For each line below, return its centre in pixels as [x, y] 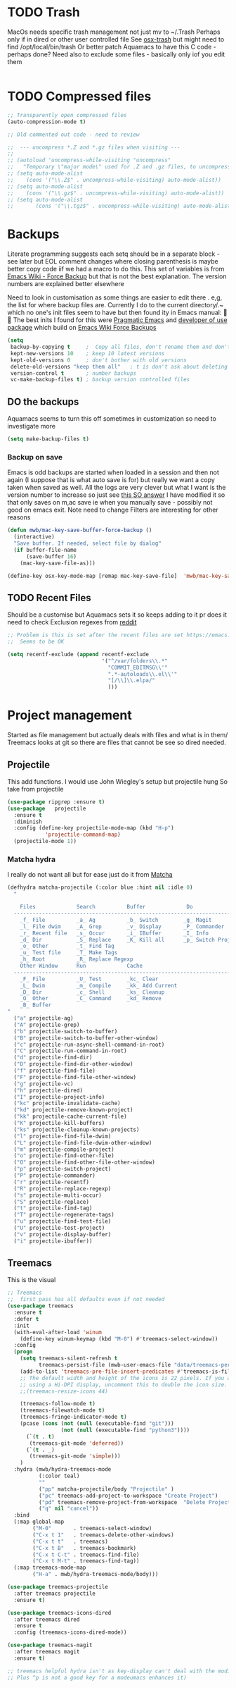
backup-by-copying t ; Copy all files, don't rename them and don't [120, 347]
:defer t [26, 1319]
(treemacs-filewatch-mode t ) [63, 1410]
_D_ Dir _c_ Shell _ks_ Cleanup [92, 992]
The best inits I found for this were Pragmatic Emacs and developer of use [120, 320]
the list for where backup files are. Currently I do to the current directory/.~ [116, 305]
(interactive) [34, 537]
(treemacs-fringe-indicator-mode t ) [74, 1417]
